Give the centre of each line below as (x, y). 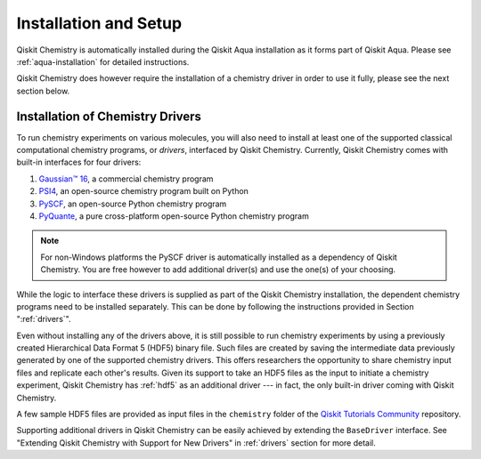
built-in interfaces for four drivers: (79, 162)
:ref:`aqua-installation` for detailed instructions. (103, 61)
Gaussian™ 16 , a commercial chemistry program (126, 179)
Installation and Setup (99, 23)
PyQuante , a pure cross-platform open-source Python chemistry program (174, 216)
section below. (43, 91)
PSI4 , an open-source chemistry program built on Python (144, 191)
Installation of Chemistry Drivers (109, 116)
